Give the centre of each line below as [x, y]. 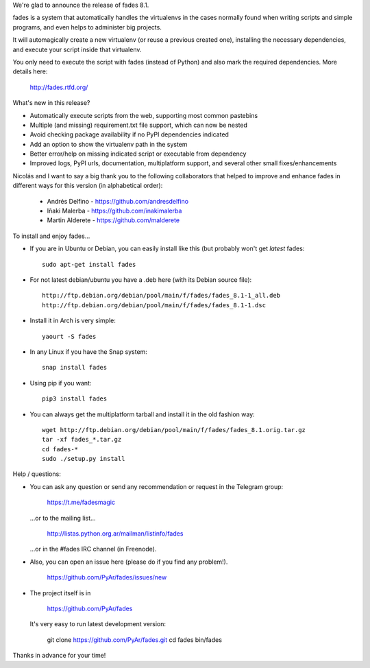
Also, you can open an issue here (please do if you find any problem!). [129, 562]
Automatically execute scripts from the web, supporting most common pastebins [144, 115]
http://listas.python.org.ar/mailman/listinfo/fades [115, 534]
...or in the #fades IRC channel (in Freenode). [93, 549]
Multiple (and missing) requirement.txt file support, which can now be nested [139, 125]
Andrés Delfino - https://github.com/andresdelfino [118, 201]
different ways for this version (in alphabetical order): [88, 186]
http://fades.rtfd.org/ [59, 87]
